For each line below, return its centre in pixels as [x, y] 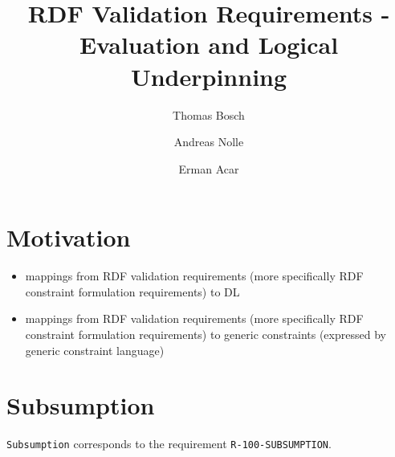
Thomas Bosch [209, 114]
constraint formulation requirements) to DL [132, 291]
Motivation [69, 237]
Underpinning [209, 76]
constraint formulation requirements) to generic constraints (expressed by [206, 334]
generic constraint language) [95, 350]
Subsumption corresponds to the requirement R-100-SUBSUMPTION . [169, 444]
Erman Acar [209, 168]
